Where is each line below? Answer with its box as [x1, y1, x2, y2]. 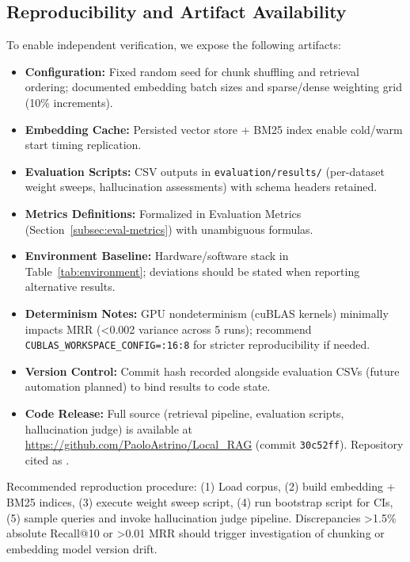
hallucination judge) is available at [25, 420, 193, 437]
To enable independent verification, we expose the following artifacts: [6, 36, 341, 53]
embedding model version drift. [6, 540, 158, 556]
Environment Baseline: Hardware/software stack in [25, 247, 289, 264]
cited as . [25, 451, 70, 468]
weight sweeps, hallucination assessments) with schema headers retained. [25, 178, 378, 195]
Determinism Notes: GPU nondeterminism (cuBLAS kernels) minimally [25, 304, 389, 321]
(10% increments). [25, 94, 113, 110]
